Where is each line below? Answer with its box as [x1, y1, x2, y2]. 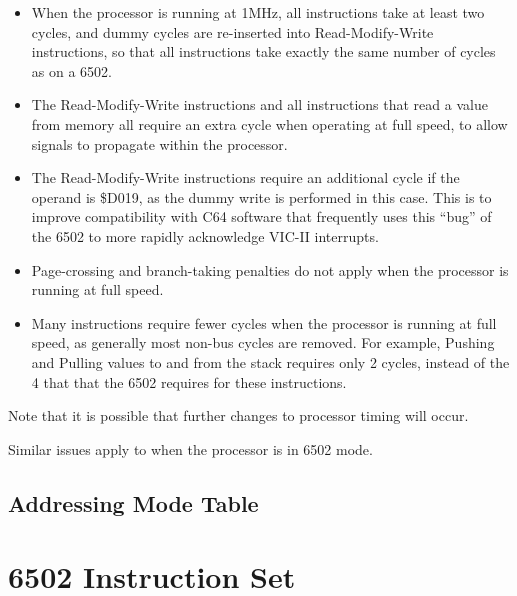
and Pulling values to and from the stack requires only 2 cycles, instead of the [31, 351, 510, 372]
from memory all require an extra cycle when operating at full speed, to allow [31, 113, 508, 134]
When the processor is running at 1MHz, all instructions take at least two [31, 2, 485, 22]
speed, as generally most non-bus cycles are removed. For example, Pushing [31, 332, 495, 353]
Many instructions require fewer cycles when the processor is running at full [31, 312, 497, 333]
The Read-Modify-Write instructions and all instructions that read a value [31, 94, 488, 115]
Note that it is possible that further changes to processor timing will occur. [8, 405, 469, 426]
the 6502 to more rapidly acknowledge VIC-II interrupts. [31, 225, 379, 246]
